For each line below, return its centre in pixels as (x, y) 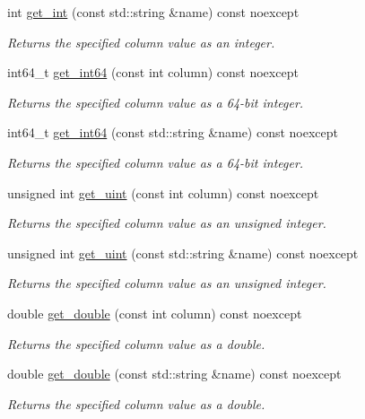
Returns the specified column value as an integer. (141, 42)
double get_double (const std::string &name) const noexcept (174, 374)
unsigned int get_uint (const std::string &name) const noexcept (183, 253)
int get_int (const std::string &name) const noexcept (153, 12)
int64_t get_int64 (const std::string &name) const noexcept (173, 132)
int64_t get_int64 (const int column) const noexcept (153, 72)
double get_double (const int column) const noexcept (155, 313)
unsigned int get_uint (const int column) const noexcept (163, 192)
